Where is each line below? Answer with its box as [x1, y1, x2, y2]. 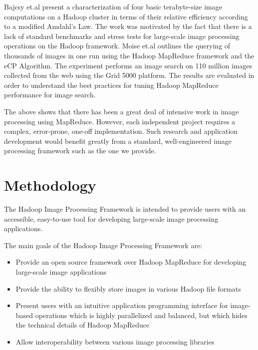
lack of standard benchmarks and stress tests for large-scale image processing [4, 30, 240, 41]
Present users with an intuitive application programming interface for [15, 300, 228, 311]
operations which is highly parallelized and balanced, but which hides [35, 310, 248, 320]
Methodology [4, 175, 96, 195]
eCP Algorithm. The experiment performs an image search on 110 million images [4, 60, 253, 70]
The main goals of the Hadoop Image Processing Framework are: [4, 240, 203, 250]
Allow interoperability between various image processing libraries [15, 336, 215, 347]
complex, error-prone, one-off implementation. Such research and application [4, 126, 238, 136]
